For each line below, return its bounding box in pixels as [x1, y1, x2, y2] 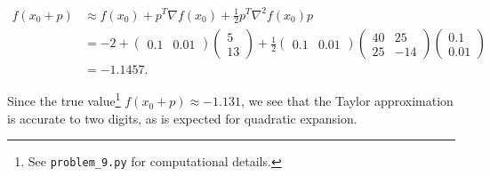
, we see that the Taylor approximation [240, 92, 454, 110]
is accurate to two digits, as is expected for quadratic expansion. [7, 108, 357, 127]
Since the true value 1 [7, 89, 121, 110]
